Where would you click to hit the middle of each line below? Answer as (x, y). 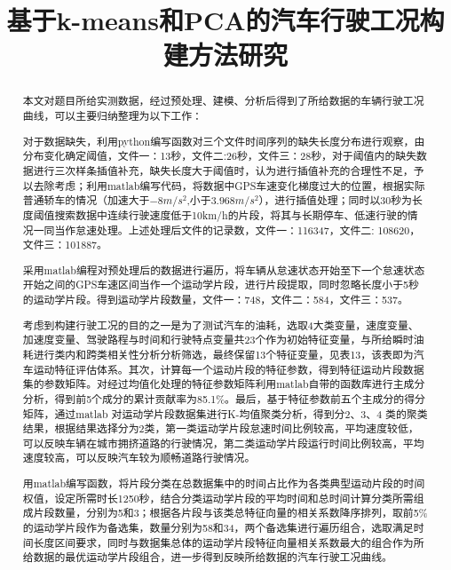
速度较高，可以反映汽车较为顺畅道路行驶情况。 (139, 458)
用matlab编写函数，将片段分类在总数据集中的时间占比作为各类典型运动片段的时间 (224, 483)
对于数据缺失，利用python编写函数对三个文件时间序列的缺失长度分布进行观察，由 (224, 141)
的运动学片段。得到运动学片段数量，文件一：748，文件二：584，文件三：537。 (215, 300)
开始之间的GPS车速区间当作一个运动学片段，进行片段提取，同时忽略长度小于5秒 (221, 285)
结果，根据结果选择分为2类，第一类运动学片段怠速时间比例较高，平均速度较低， (221, 428)
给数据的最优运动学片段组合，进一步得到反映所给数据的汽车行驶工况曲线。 (207, 557)
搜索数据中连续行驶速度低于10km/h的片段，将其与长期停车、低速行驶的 (231, 214)
